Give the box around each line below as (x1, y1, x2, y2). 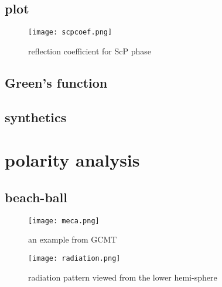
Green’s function (5, 73, 108, 91)
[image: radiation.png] (28, 254, 121, 262)
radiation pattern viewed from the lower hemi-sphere (28, 271, 217, 283)
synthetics (5, 108, 67, 126)
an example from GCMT (28, 233, 117, 245)
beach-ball (5, 188, 67, 206)
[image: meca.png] (28, 216, 100, 225)
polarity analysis (5, 148, 140, 172)
